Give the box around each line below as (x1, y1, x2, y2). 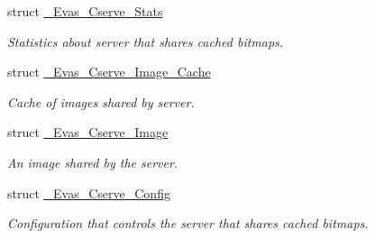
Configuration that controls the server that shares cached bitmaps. (7, 214, 369, 233)
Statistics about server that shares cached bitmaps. (7, 32, 284, 50)
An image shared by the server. (7, 152, 178, 171)
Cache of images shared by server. (7, 92, 195, 111)
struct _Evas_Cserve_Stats (7, 2, 163, 20)
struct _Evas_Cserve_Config (7, 183, 170, 202)
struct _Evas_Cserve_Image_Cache (7, 62, 211, 81)
